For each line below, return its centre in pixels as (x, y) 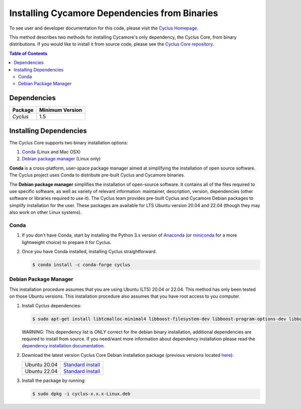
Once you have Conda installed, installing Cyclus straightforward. (89, 252)
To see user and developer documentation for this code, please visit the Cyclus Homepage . (104, 28)
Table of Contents (28, 53)
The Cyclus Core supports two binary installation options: (68, 142)
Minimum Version (61, 110)
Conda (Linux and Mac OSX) (51, 152)
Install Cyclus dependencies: (52, 305)
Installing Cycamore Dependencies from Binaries (114, 13)
